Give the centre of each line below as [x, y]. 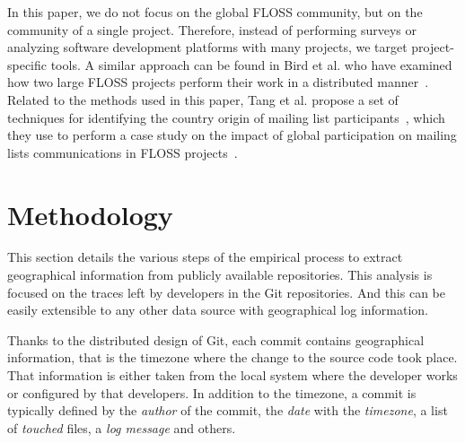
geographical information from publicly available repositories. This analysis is [220, 275]
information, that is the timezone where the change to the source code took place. [232, 357]
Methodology [90, 214]
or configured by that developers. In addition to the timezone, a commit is [212, 392]
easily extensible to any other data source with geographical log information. [218, 310]
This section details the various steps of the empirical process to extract [205, 257]
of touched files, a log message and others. [122, 427]
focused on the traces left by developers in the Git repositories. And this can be [226, 292]
